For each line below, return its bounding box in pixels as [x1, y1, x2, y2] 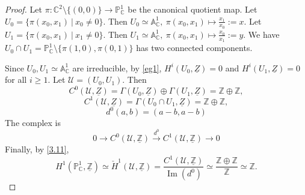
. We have [243, 28, 280, 40]
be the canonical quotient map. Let [128, 3, 257, 15]
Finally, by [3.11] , [5, 143, 69, 155]
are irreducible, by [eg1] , [72, 61, 162, 74]
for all [5, 73, 27, 86]
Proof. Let [5, 3, 42, 15]
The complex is [5, 116, 61, 129]
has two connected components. [136, 41, 253, 54]
